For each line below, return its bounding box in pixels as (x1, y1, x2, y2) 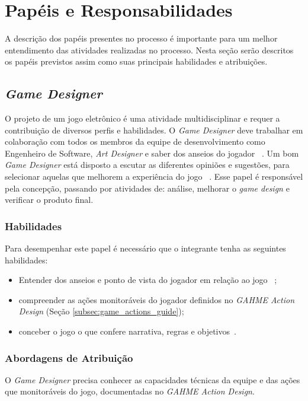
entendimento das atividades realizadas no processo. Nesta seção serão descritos (5, 43, 294, 56)
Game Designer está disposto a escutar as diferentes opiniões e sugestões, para (5, 158, 290, 171)
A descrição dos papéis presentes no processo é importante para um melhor (5, 32, 278, 44)
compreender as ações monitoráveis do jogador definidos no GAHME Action (18, 293, 295, 305)
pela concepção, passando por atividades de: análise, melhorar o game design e (5, 182, 290, 194)
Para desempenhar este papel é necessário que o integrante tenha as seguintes (5, 242, 286, 254)
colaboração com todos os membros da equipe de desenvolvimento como (5, 135, 265, 148)
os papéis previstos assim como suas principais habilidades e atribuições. (5, 55, 268, 68)
